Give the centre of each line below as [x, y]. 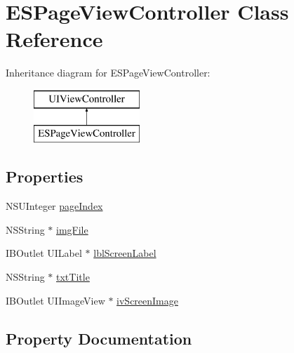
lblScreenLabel [125, 253]
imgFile [72, 229]
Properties [45, 176]
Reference [54, 39]
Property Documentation [99, 338]
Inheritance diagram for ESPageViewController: [108, 73]
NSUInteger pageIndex [54, 206]
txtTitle [73, 277]
